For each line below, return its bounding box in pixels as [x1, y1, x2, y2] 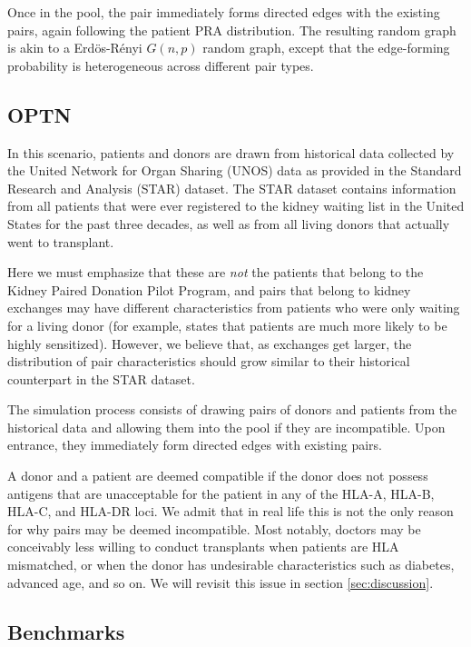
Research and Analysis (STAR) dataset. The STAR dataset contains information [7, 178, 456, 197]
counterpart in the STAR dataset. [7, 369, 195, 388]
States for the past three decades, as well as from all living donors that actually [7, 214, 450, 233]
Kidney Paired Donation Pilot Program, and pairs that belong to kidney [7, 280, 411, 299]
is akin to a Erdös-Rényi [7, 38, 142, 57]
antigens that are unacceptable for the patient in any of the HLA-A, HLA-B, [7, 483, 435, 503]
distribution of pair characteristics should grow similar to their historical [7, 352, 410, 371]
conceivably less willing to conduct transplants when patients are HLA [7, 537, 399, 556]
